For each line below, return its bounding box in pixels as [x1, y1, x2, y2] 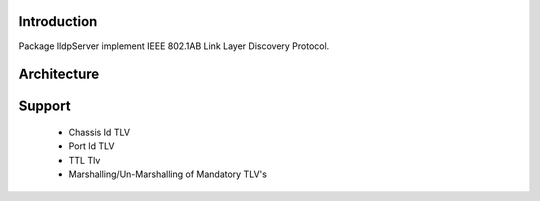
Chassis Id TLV [68, 126, 130, 138]
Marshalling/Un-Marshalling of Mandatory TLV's [68, 168, 267, 180]
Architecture [18, 66, 100, 83]
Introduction [18, 13, 98, 30]
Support [18, 98, 71, 115]
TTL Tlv [68, 154, 101, 166]
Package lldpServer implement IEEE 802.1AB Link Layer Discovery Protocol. [18, 40, 330, 52]
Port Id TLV [68, 140, 115, 152]
